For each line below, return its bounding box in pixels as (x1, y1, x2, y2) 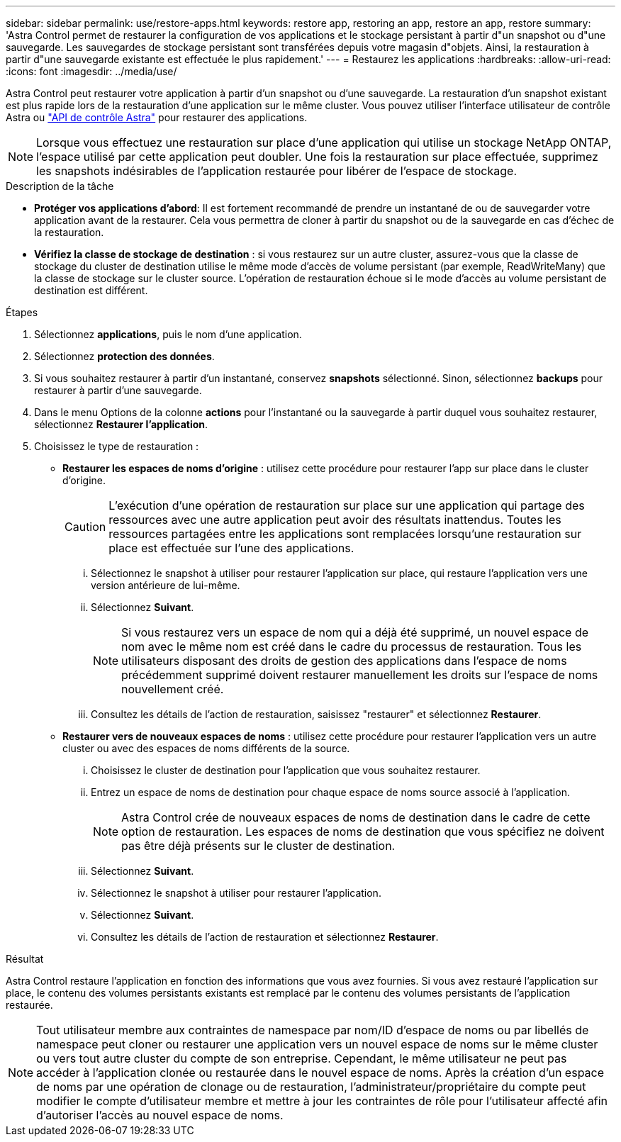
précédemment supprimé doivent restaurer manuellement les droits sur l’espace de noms (121, 668, 598, 682)
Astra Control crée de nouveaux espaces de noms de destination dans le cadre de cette (121, 810, 591, 824)
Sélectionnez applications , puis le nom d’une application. (34, 328, 302, 340)
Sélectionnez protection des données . (34, 350, 215, 362)
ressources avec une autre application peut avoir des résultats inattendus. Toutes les (108, 513, 561, 527)
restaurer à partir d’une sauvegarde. (34, 384, 202, 396)
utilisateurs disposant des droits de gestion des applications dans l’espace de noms (121, 654, 567, 668)
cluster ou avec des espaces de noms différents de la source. (62, 742, 350, 754)
